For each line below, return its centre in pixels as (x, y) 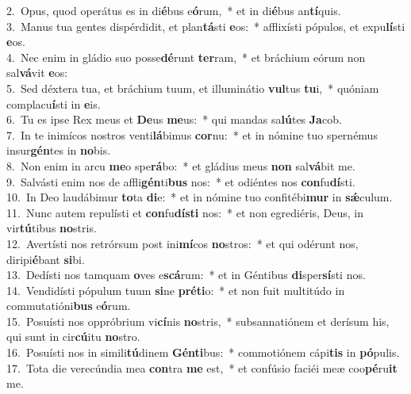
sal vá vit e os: (37, 73)
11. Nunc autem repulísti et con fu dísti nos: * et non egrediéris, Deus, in (185, 212)
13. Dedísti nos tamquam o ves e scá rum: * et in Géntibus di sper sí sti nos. (186, 275)
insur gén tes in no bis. (59, 150)
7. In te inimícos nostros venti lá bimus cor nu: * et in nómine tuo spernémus (192, 134)
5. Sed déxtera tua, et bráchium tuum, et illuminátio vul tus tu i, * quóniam (193, 88)
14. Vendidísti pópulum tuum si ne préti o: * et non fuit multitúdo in (176, 290)
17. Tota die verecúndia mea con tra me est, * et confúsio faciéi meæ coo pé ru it (202, 367)
